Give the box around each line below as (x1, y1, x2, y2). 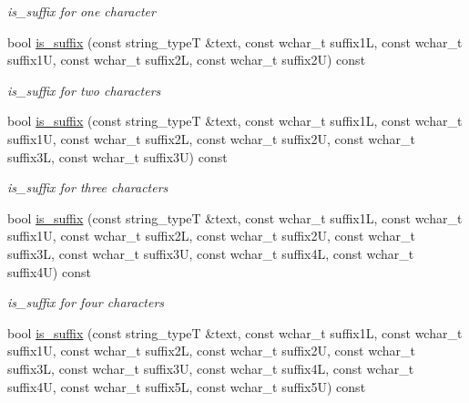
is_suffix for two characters (7, 80, 161, 99)
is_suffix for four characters (7, 293, 165, 312)
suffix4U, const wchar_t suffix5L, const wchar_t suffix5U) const (7, 377, 366, 396)
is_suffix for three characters (7, 178, 168, 197)
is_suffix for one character (7, 2, 156, 20)
